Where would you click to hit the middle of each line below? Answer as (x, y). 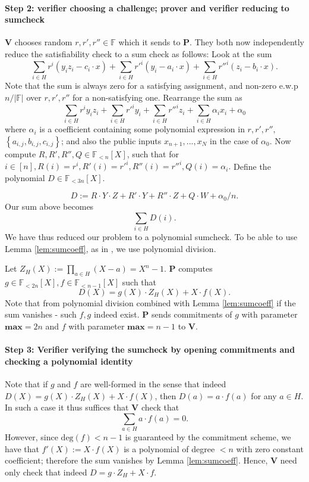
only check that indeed (46, 472)
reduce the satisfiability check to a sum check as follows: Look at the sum (138, 53)
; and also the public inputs (111, 141)
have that (22, 448)
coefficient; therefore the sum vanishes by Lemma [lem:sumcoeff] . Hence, (136, 460)
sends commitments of (192, 314)
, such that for (153, 154)
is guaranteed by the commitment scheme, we (208, 437)
